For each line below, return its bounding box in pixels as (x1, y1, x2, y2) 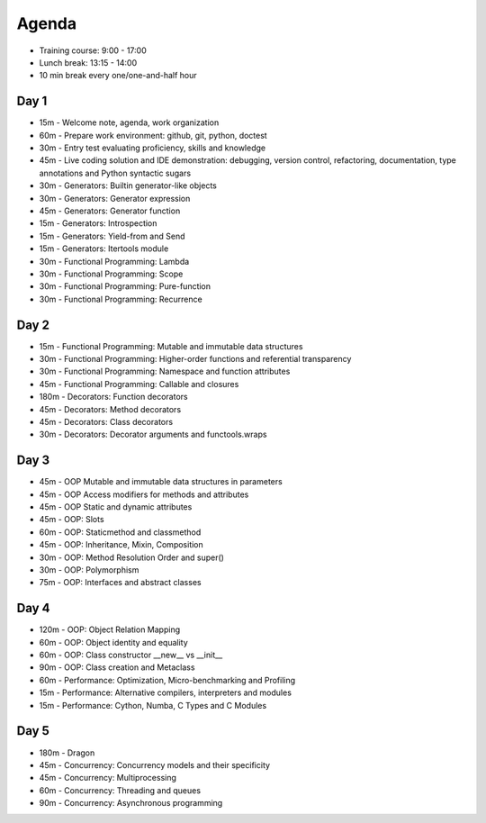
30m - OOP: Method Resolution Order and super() (39, 552, 225, 563)
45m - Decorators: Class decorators (39, 416, 174, 427)
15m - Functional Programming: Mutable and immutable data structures (39, 340, 303, 351)
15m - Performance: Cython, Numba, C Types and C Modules (39, 700, 267, 710)
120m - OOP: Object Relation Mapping (39, 624, 181, 635)
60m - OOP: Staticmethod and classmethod (39, 527, 202, 538)
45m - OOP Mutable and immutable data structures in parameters (39, 476, 283, 487)
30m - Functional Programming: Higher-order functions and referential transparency (39, 354, 352, 364)
